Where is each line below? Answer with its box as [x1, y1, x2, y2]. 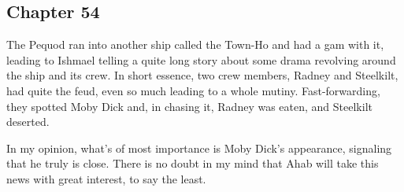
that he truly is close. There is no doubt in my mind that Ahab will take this [6, 155, 379, 172]
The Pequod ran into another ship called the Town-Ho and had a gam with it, [6, 36, 384, 53]
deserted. [6, 113, 50, 130]
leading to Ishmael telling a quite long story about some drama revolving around [6, 51, 396, 68]
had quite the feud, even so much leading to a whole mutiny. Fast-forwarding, [6, 82, 380, 98]
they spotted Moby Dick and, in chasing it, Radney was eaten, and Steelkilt [6, 98, 372, 114]
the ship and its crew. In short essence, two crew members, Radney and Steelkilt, [6, 67, 398, 83]
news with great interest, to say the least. [6, 170, 206, 186]
